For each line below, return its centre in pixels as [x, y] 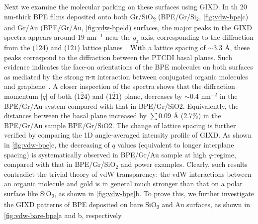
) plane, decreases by [151, 96]
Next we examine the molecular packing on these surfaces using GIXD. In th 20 [126, 6]
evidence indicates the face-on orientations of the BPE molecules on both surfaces [129, 67]
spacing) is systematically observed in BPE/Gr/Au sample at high [105, 154]
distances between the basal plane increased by [75, 115]
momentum [21, 96]
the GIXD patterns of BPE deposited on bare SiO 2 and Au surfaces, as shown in [127, 205]
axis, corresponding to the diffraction [197, 37]
